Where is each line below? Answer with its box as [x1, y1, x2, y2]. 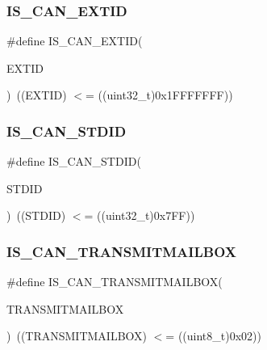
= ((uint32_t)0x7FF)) [84, 207, 195, 224]
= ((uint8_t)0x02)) [165, 327, 261, 344]
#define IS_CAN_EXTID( [6, 32, 143, 49]
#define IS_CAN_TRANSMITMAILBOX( [6, 273, 223, 290]
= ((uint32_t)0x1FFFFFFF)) [86, 86, 233, 103]
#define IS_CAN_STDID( [6, 153, 141, 170]
